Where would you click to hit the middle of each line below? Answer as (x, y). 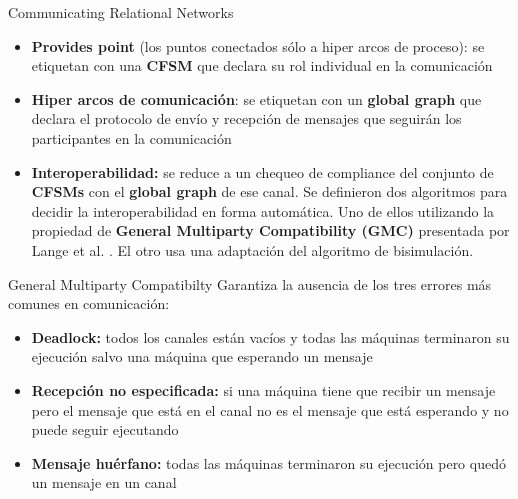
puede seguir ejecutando (105, 429)
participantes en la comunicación (131, 137)
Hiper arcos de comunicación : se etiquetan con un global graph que (256, 98)
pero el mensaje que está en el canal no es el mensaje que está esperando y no (270, 409)
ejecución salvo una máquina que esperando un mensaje (202, 356)
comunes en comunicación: (89, 303)
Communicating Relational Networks (121, 12)
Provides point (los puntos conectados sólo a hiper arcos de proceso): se (258, 45)
